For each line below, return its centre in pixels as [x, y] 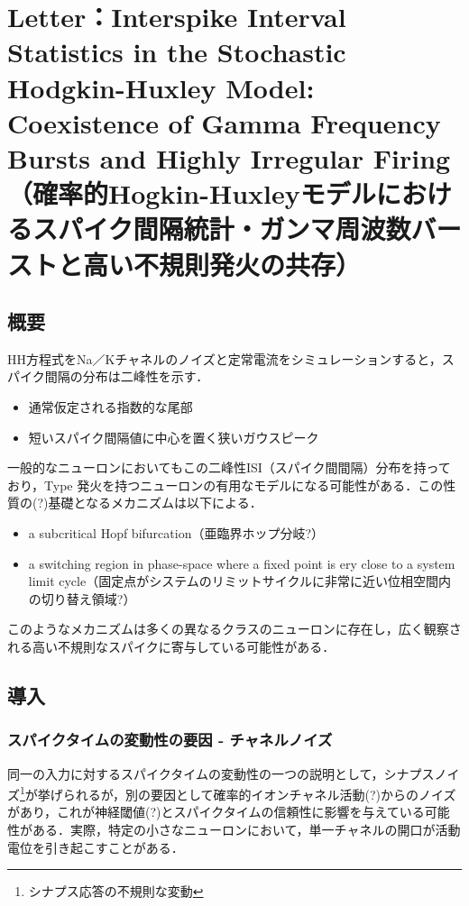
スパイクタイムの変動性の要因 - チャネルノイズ [170, 740]
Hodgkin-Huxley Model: [161, 87]
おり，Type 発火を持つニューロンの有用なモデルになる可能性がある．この [225, 485]
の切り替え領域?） [82, 598]
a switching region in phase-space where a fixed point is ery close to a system [242, 563]
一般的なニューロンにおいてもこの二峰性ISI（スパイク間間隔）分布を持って [229, 467]
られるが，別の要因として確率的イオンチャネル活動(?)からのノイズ [259, 794]
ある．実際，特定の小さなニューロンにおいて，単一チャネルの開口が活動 [246, 830]
